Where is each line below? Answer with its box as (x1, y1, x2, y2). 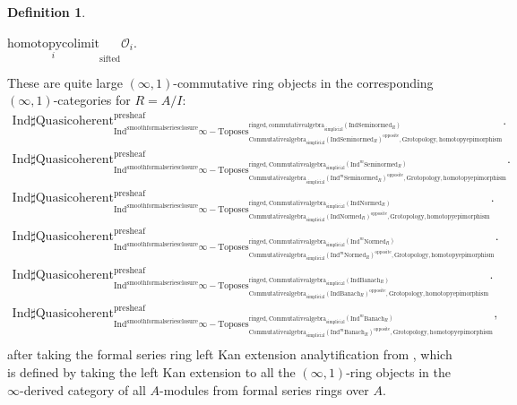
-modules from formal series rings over (159, 380, 369, 399)
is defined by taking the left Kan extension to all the (7, 363, 296, 382)
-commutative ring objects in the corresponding (173, 73, 434, 91)
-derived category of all (20, 380, 146, 399)
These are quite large (7, 73, 123, 91)
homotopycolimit (7, 37, 100, 50)
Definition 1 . (7, 3, 86, 21)
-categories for (53, 90, 131, 109)
